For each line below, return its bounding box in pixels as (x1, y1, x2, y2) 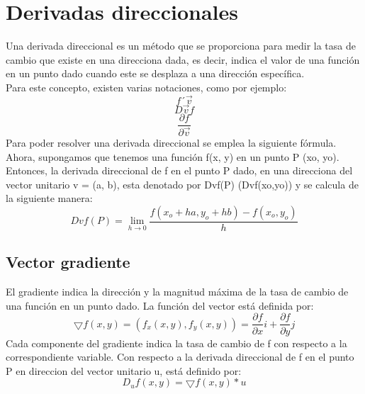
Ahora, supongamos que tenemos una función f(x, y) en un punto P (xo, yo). (6, 149, 339, 164)
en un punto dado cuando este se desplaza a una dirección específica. (6, 66, 305, 81)
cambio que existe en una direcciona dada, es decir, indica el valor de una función (6, 52, 360, 67)
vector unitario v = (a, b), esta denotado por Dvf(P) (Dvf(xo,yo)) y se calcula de (6, 176, 359, 191)
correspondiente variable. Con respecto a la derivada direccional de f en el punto (6, 349, 354, 364)
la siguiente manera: (6, 191, 93, 206)
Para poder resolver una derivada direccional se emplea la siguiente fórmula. (6, 135, 337, 150)
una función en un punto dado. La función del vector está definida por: (6, 298, 314, 313)
